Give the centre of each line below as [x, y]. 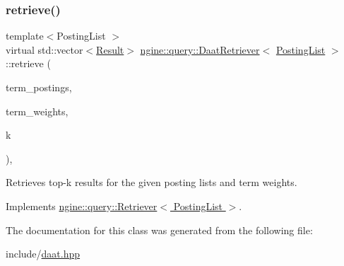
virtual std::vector [45, 49]
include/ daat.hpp [43, 254]
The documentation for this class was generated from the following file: [159, 230]
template [25, 36]
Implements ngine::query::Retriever [82, 206]
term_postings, [39, 87]
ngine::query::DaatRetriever [200, 49]
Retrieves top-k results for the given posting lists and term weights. [152, 182]
